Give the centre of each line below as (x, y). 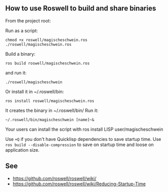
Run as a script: (22, 31)
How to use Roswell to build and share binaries (81, 8)
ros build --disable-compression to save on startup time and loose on (80, 145)
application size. (22, 150)
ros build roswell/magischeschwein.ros (48, 63)
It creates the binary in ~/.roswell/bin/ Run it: (52, 110)
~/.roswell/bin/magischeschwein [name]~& (50, 119)
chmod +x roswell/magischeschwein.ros (46, 40)
